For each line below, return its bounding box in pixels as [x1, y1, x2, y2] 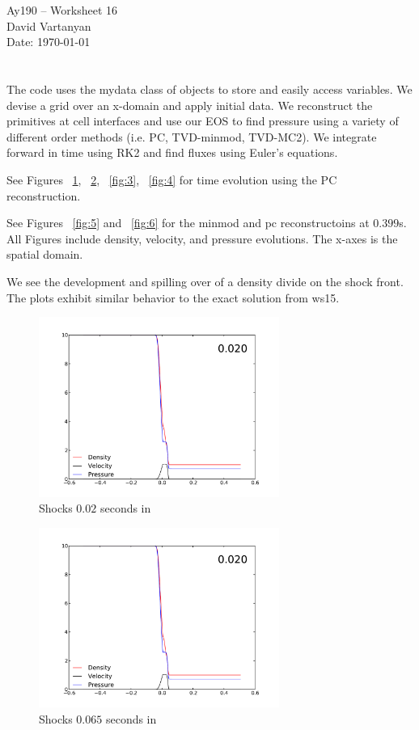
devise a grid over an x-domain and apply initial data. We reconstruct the [6, 96, 373, 113]
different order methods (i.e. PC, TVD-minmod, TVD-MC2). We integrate [6, 128, 377, 145]
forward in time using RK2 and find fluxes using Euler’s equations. [6, 144, 338, 161]
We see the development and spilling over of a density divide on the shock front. [6, 272, 404, 289]
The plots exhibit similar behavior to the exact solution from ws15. [6, 289, 340, 306]
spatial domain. [6, 246, 83, 263]
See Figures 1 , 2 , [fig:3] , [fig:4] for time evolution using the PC [6, 171, 337, 188]
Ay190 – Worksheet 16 [6, 2, 118, 18]
